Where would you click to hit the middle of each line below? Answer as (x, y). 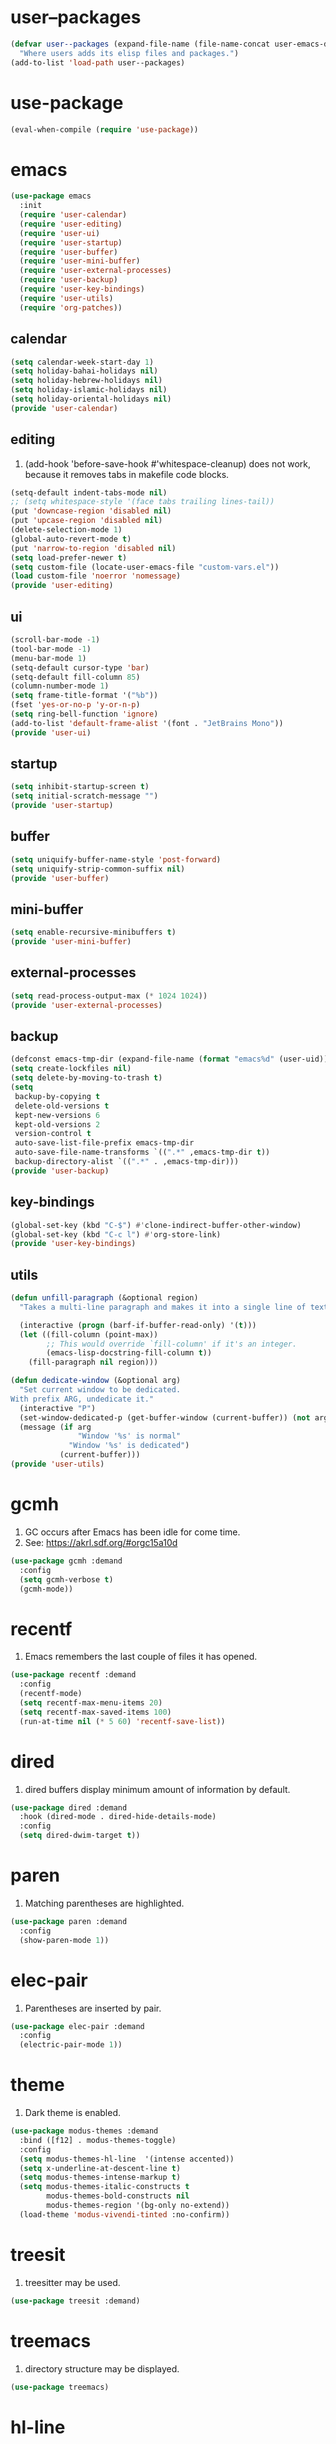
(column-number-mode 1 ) (60, 686)
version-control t (53, 1134)
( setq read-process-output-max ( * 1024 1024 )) (109, 996)
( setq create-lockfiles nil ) (71, 1069)
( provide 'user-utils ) (57, 1464)
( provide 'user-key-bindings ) (73, 1244)
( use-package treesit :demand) (75, 2301)
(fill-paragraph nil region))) (93, 1362)
